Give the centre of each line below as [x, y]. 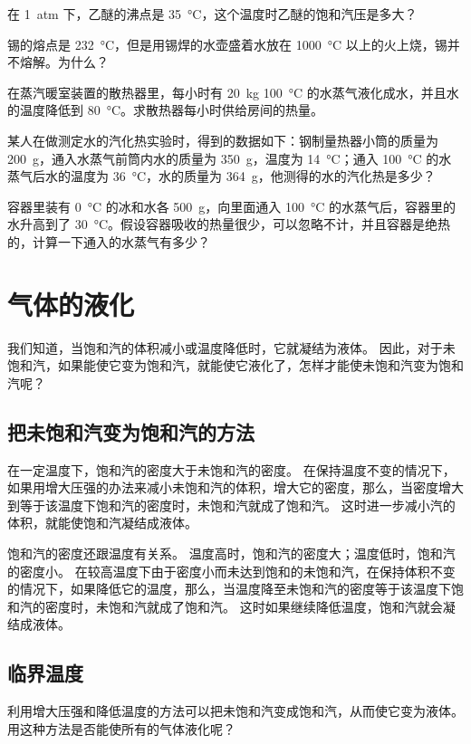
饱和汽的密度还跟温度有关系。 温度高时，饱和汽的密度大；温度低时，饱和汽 [231, 553]
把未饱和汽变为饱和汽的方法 [131, 431]
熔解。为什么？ [64, 62]
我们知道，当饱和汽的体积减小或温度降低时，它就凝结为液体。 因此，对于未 [231, 347]
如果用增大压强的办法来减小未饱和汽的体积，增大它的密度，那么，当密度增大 [235, 487]
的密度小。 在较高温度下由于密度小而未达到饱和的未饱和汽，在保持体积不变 [231, 571]
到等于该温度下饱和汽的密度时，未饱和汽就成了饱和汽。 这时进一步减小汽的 [231, 505]
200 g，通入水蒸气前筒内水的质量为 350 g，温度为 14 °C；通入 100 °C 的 [223, 158]
